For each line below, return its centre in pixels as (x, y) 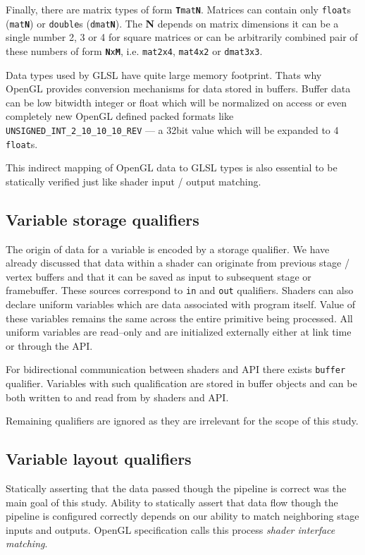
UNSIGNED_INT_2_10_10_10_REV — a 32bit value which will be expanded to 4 (172, 129)
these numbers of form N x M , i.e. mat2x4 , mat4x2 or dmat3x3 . (134, 50)
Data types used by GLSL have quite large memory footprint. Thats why (164, 74)
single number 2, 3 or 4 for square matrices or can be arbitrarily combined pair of (182, 37)
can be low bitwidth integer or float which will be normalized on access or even (177, 102)
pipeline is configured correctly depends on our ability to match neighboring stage (182, 516)
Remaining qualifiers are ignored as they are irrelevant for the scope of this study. (182, 421)
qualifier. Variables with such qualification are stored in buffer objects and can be (181, 383)
